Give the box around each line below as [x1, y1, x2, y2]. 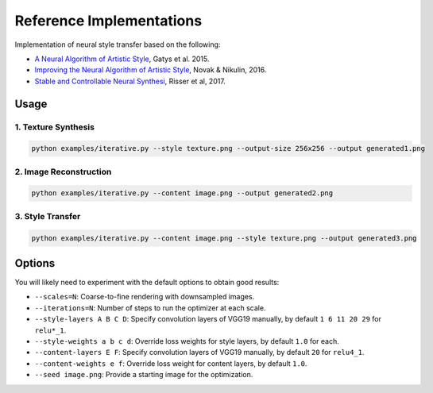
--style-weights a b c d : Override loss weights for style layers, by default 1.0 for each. [34, 337, 339, 346]
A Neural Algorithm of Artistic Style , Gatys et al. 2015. [34, 54, 210, 64]
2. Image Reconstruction [14, 166, 112, 177]
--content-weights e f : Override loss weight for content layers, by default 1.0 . [34, 358, 307, 368]
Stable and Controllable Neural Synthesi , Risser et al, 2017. [34, 76, 226, 86]
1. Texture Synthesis [14, 121, 95, 133]
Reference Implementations [14, 12, 203, 29]
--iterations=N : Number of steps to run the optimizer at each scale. [34, 302, 266, 313]
